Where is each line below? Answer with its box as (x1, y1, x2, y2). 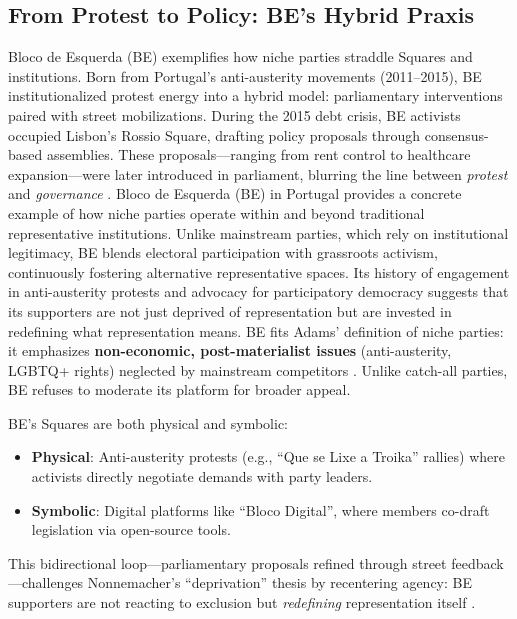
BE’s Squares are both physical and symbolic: (8, 412, 289, 433)
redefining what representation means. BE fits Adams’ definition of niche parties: (8, 320, 504, 341)
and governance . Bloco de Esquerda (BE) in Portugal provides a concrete (8, 183, 462, 204)
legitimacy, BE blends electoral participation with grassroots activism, (8, 242, 438, 263)
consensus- (424, 124, 489, 145)
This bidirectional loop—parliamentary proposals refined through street (8, 552, 447, 573)
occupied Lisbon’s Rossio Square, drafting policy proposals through (8, 124, 421, 145)
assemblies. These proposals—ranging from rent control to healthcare (46, 144, 471, 165)
